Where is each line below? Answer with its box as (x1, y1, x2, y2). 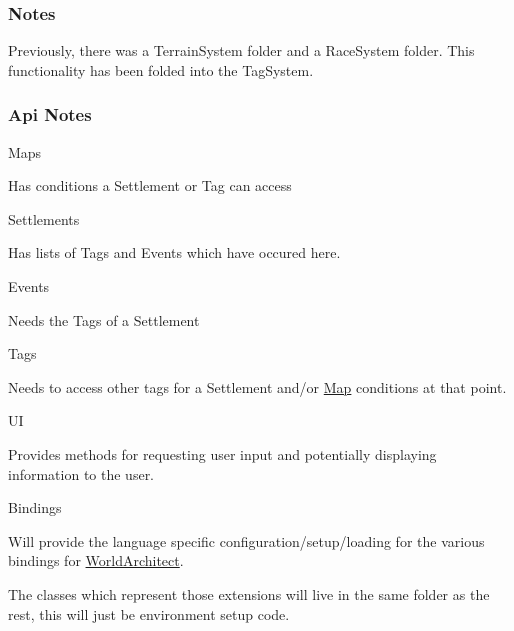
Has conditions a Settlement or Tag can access (8, 175, 292, 196)
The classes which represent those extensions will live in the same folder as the (8, 583, 490, 604)
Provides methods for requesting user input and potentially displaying (8, 443, 437, 464)
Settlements (8, 208, 80, 229)
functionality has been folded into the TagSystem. (8, 59, 314, 80)
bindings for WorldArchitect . (8, 550, 184, 571)
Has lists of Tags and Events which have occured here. (8, 242, 341, 263)
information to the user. (8, 463, 155, 484)
